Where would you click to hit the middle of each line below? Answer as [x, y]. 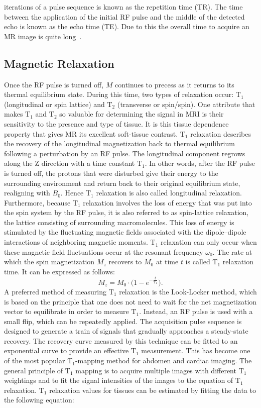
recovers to [125, 262]
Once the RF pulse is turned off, [54, 84]
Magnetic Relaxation [59, 63]
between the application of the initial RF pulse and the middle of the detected [124, 16]
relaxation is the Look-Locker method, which [188, 291]
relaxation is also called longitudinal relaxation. [169, 193]
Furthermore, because [37, 202]
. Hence [72, 193]
